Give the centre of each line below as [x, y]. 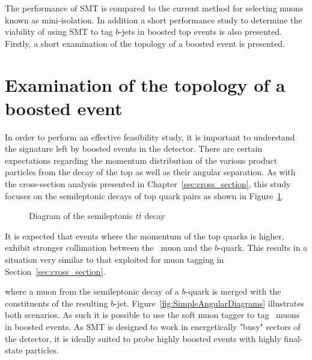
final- [293, 338]
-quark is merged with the [233, 291]
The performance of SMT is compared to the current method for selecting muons [154, 8]
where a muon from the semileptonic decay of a [92, 291]
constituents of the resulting [57, 303]
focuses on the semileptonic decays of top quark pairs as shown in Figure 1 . [145, 195]
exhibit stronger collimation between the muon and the [109, 247]
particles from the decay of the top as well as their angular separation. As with [150, 172]
